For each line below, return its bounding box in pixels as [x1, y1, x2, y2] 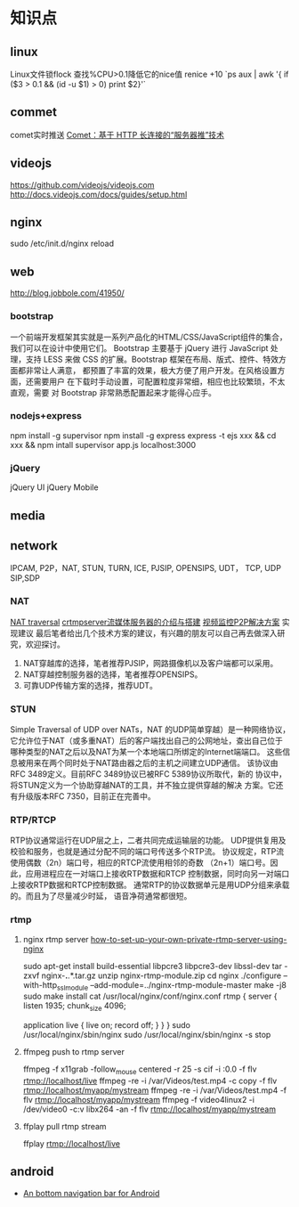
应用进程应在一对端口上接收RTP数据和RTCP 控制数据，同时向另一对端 [25, 869, 282, 879]
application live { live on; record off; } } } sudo [22, 1020, 190, 1031]
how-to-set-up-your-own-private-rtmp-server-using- [90, 934, 287, 944]
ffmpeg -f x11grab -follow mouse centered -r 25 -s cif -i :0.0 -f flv [22, 1064, 257, 1076]
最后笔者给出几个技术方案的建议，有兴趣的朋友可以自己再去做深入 [35, 627, 278, 638]
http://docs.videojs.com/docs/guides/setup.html [10, 189, 188, 200]
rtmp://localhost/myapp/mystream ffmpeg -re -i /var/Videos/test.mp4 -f [22, 1084, 287, 1096]
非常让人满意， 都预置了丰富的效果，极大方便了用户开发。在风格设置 [25, 364, 278, 375]
